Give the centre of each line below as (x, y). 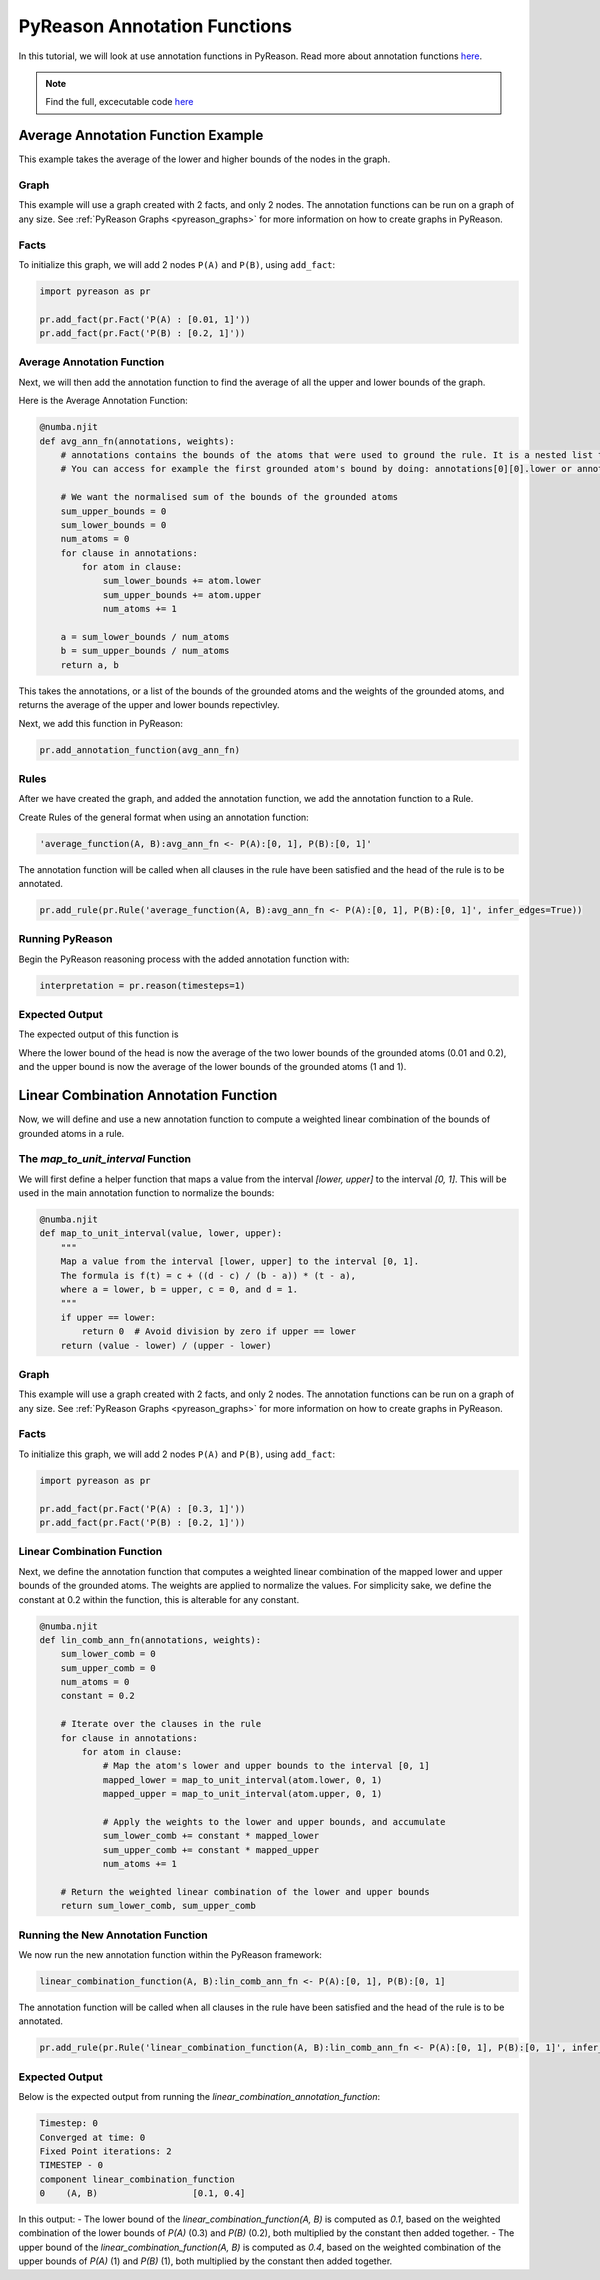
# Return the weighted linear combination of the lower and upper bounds (245, 1891)
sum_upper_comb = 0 (108, 1668)
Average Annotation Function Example (141, 135)
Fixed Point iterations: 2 (105, 2151)
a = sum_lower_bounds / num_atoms (145, 637)
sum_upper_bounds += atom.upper (182, 594)
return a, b (90, 664)
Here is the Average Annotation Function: (103, 401)
